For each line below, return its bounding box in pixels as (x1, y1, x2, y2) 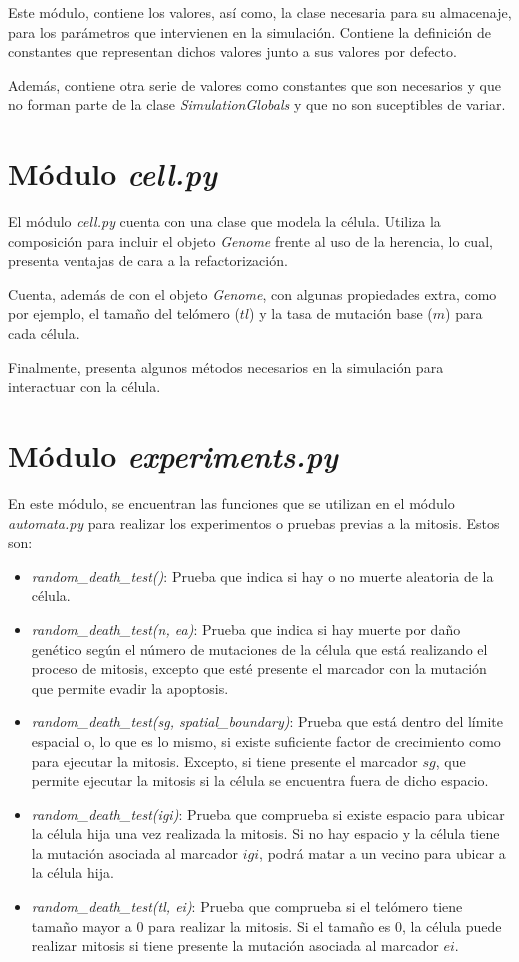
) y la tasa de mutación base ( (249, 303, 433, 324)
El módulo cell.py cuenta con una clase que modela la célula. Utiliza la (8, 211, 441, 232)
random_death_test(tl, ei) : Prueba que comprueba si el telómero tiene (31, 896, 463, 917)
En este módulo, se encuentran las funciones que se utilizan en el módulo (8, 492, 455, 513)
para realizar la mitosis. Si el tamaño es (148, 915, 391, 936)
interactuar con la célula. (8, 376, 161, 397)
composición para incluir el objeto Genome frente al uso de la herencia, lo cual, (8, 230, 493, 251)
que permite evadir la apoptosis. (31, 677, 229, 698)
